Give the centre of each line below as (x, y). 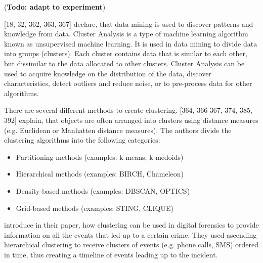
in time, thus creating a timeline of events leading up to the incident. (111, 254)
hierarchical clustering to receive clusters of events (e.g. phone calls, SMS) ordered (131, 245)
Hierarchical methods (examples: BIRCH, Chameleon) (100, 174)
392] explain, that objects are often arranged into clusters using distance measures (131, 120)
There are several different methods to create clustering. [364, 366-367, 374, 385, (128, 110)
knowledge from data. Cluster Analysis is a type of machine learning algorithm (126, 34)
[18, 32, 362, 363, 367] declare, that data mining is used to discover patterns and (129, 24)
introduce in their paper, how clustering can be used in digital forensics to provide (131, 225)
